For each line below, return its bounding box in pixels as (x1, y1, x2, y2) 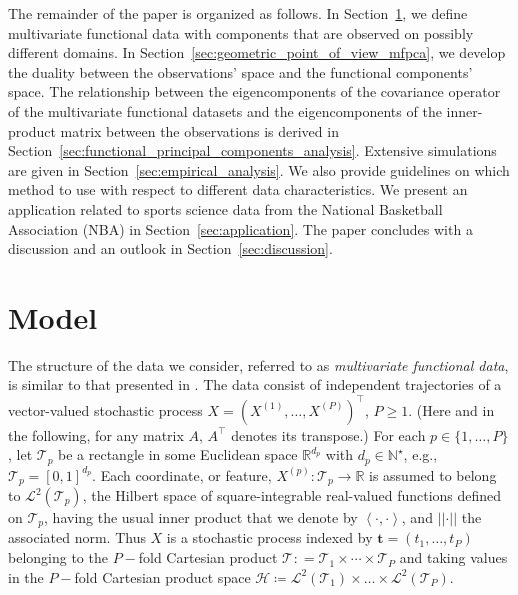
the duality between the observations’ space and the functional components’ (8, 61, 473, 82)
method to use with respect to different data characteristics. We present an (8, 179, 468, 200)
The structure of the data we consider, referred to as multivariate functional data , (8, 354, 509, 375)
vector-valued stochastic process (8, 399, 203, 420)
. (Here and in (408, 399, 495, 420)
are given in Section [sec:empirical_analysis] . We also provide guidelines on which (8, 159, 510, 180)
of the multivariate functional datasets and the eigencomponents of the (8, 100, 442, 121)
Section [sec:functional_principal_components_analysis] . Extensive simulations (8, 140, 497, 161)
